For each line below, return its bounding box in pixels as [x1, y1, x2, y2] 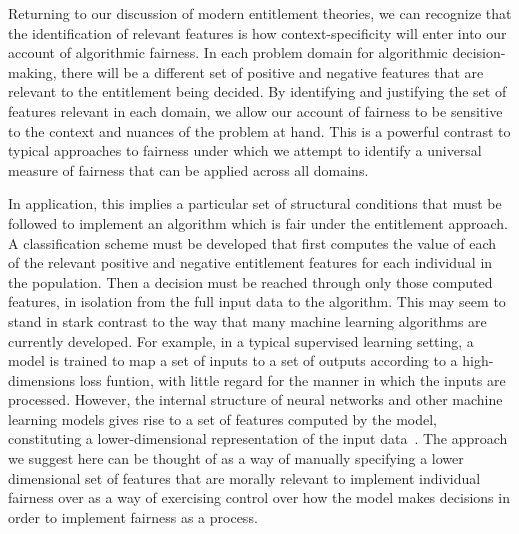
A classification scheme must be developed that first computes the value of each [8, 232, 497, 253]
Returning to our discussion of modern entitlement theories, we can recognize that [8, 3, 512, 23]
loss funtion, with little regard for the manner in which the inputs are [79, 369, 506, 390]
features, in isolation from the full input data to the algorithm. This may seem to [8, 291, 506, 312]
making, [8, 61, 57, 82]
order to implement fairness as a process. [8, 506, 258, 527]
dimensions [8, 369, 76, 390]
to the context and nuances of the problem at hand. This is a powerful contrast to [8, 120, 511, 141]
